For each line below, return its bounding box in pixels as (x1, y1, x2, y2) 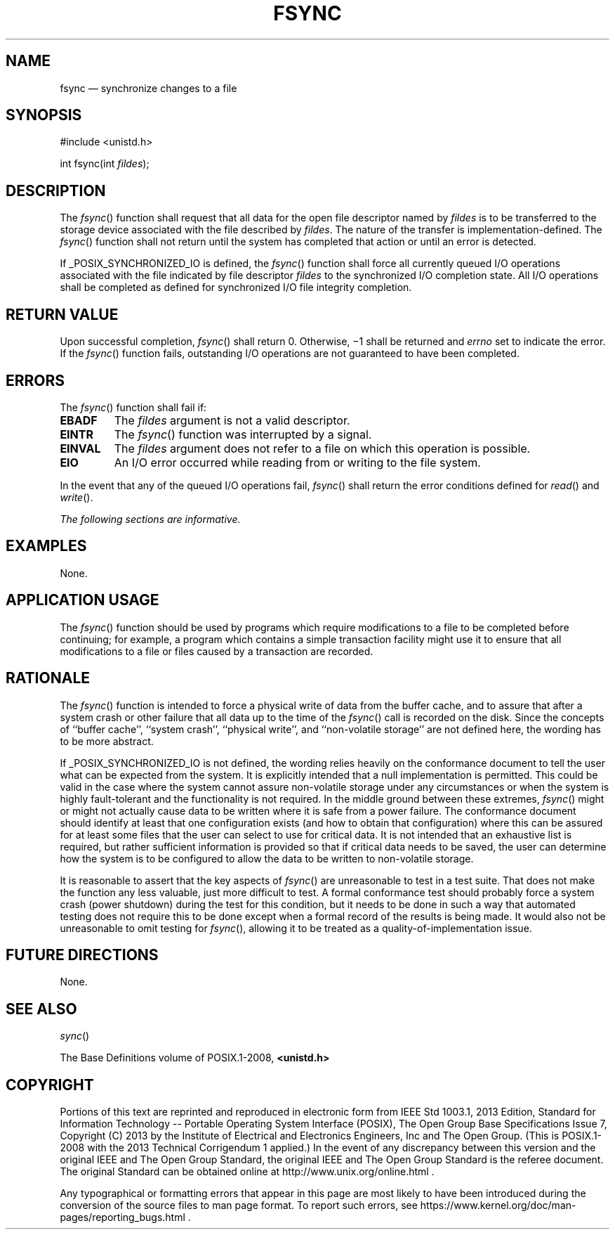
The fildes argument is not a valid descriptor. (114, 413, 350, 427)
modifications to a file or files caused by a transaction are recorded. (60, 645, 373, 657)
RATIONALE (6, 669, 91, 687)
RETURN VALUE (6, 305, 119, 323)
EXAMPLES (6, 537, 87, 555)
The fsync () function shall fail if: (60, 401, 207, 413)
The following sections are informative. (60, 512, 241, 525)
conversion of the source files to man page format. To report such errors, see (60, 1199, 418, 1212)
